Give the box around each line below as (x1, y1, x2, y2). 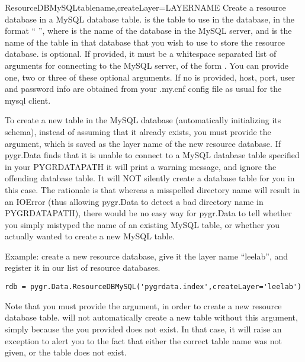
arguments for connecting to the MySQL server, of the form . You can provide (5, 59, 288, 71)
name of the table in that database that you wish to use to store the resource (5, 36, 285, 48)
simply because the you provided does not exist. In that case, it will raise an (5, 322, 282, 335)
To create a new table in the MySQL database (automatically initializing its (5, 114, 281, 126)
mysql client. (5, 94, 51, 106)
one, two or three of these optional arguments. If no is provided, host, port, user (5, 71, 296, 83)
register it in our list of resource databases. (5, 261, 160, 274)
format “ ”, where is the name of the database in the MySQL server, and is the (5, 24, 292, 37)
